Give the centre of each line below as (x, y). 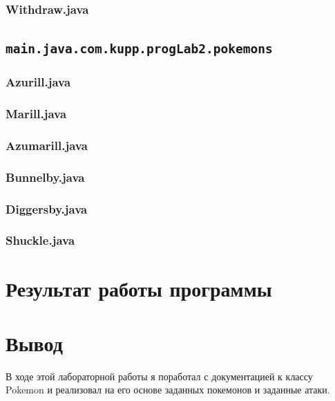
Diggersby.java (47, 208)
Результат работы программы (139, 289)
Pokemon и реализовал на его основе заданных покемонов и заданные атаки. (168, 390)
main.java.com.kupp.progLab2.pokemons (139, 49)
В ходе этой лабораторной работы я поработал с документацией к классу (159, 376)
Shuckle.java (40, 240)
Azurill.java (38, 82)
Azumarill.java (47, 145)
